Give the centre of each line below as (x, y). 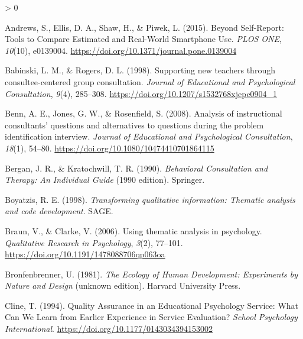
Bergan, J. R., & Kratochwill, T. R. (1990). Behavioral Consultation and (136, 168)
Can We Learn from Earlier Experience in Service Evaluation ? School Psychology (151, 317)
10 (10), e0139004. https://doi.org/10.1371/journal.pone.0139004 (121, 50)
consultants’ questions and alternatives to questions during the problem (134, 125)
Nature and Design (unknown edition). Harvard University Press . (123, 285)
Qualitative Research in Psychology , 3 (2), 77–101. (94, 242)
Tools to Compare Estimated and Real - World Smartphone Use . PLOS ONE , (143, 39)
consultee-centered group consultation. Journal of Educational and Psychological (150, 81)
